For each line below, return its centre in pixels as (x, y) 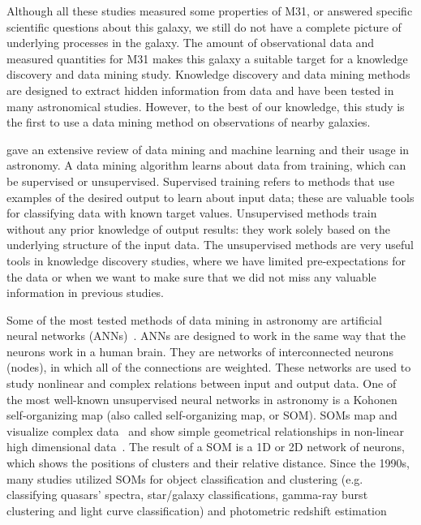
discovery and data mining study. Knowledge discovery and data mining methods (208, 74)
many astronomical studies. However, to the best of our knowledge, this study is (206, 106)
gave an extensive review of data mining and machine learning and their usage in (208, 149)
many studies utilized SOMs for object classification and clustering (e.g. (185, 478)
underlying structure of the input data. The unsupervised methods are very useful (210, 245)
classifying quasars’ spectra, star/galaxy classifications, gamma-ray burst (187, 495)
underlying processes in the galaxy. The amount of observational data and (191, 43)
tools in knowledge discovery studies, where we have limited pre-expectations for (206, 260)
